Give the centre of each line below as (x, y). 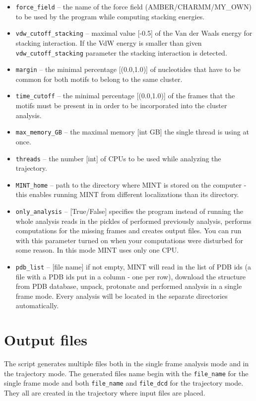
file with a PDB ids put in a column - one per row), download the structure (131, 276)
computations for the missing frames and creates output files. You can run (128, 231)
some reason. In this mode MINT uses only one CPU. (97, 250)
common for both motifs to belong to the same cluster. (99, 79)
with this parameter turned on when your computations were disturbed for (129, 240)
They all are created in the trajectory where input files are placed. (105, 393)
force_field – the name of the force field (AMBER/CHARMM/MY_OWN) (133, 6)
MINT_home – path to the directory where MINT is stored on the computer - (131, 184)
